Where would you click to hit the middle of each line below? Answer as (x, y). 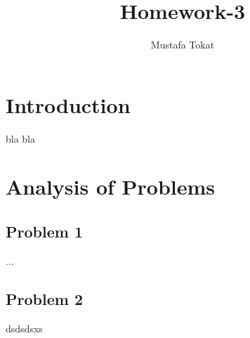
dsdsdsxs (24, 328)
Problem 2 (44, 298)
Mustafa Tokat (183, 45)
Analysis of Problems (111, 187)
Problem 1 (44, 232)
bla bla (21, 138)
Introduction (68, 104)
